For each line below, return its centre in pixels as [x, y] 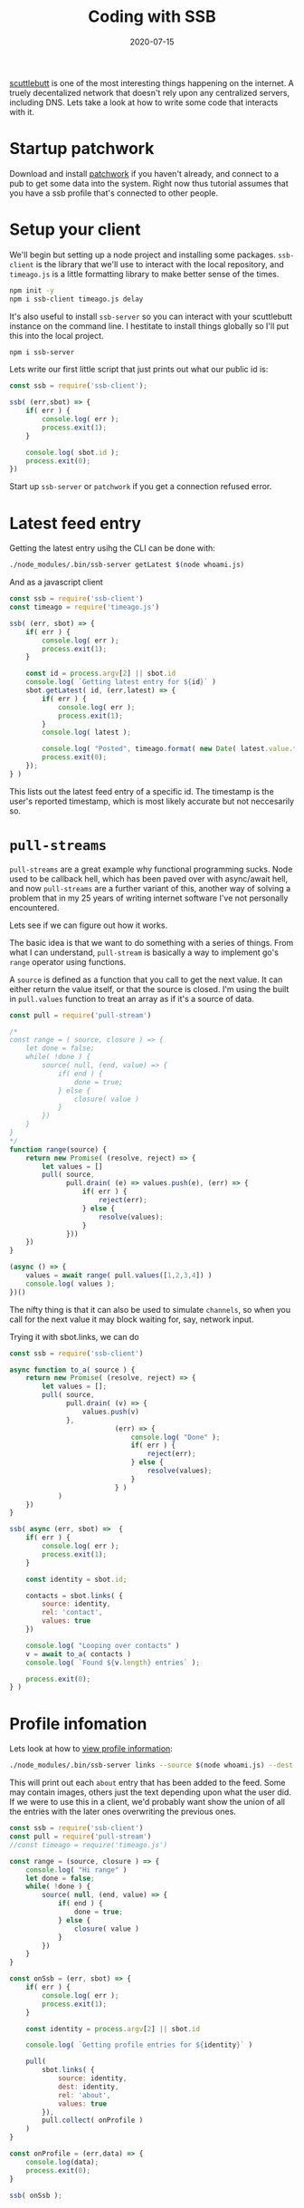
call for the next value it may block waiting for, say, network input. [132, 1319]
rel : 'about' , [84, 2095]
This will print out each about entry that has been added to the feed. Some [148, 1783]
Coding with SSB [152, 17]
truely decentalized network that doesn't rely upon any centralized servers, [150, 92]
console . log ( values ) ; [71, 1284]
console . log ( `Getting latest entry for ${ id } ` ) [121, 682]
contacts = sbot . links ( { [75, 1596]
